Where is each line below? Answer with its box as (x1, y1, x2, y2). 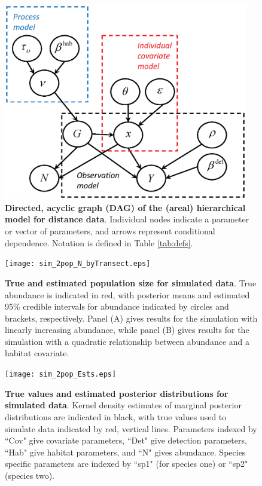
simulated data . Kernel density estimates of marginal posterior (5, 399, 242, 411)
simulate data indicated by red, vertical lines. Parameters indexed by (5, 422, 257, 435)
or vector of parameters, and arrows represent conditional (5, 225, 215, 237)
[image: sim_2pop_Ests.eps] (5, 370, 117, 379)
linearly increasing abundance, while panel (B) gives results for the (5, 323, 249, 336)
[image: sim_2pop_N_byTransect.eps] (5, 259, 151, 268)
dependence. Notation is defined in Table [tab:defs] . (5, 236, 193, 249)
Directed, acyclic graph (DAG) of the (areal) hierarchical (5, 201, 246, 213)
